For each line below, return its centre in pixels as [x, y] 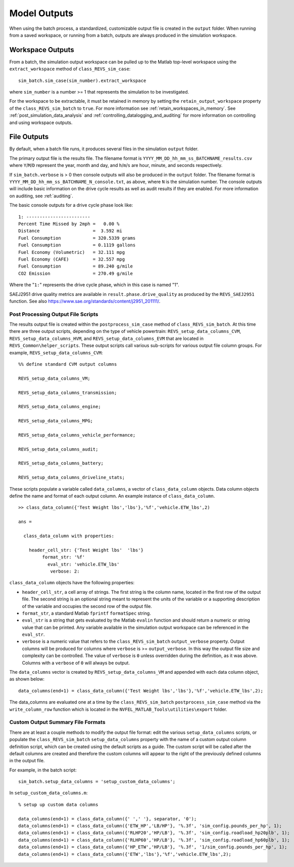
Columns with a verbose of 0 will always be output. [76, 663]
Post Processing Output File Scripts [54, 314]
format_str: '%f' [64, 557]
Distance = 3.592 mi [70, 231]
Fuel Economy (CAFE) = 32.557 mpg [72, 259]
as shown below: [27, 679]
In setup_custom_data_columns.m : [48, 793]
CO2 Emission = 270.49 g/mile [76, 273]
